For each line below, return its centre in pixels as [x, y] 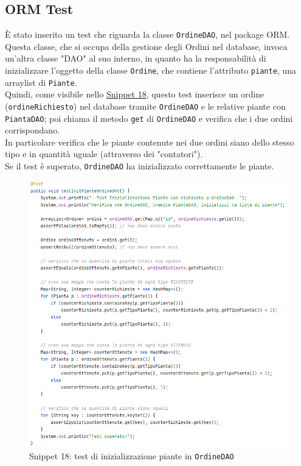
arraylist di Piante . [41, 82]
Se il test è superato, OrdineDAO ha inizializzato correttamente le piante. [140, 166]
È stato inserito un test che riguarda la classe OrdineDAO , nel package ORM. [147, 34]
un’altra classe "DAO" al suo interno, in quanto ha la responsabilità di [136, 58]
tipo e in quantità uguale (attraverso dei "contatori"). [104, 154]
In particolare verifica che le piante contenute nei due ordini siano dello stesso [150, 142]
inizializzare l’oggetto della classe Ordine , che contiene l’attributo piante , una [150, 70]
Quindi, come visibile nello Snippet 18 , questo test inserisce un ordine [135, 94]
